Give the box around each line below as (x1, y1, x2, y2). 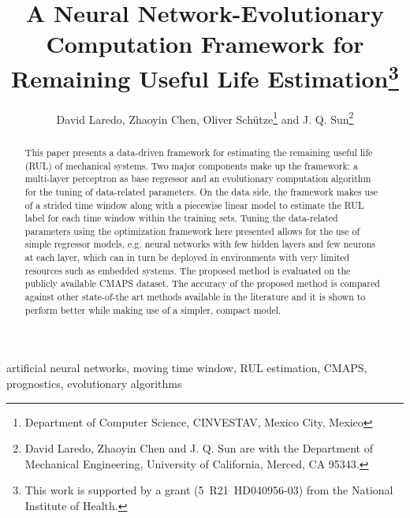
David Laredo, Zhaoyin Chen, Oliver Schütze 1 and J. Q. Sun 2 (56, 108, 354, 127)
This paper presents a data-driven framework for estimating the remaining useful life (24, 145, 373, 158)
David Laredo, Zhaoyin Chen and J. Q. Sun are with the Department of (24, 440, 373, 457)
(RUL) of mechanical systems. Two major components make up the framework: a (24, 158, 358, 172)
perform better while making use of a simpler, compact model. (24, 303, 281, 316)
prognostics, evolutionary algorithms (6, 375, 182, 391)
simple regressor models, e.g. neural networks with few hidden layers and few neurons (24, 237, 376, 251)
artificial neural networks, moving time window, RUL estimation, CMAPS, (6, 360, 367, 376)
